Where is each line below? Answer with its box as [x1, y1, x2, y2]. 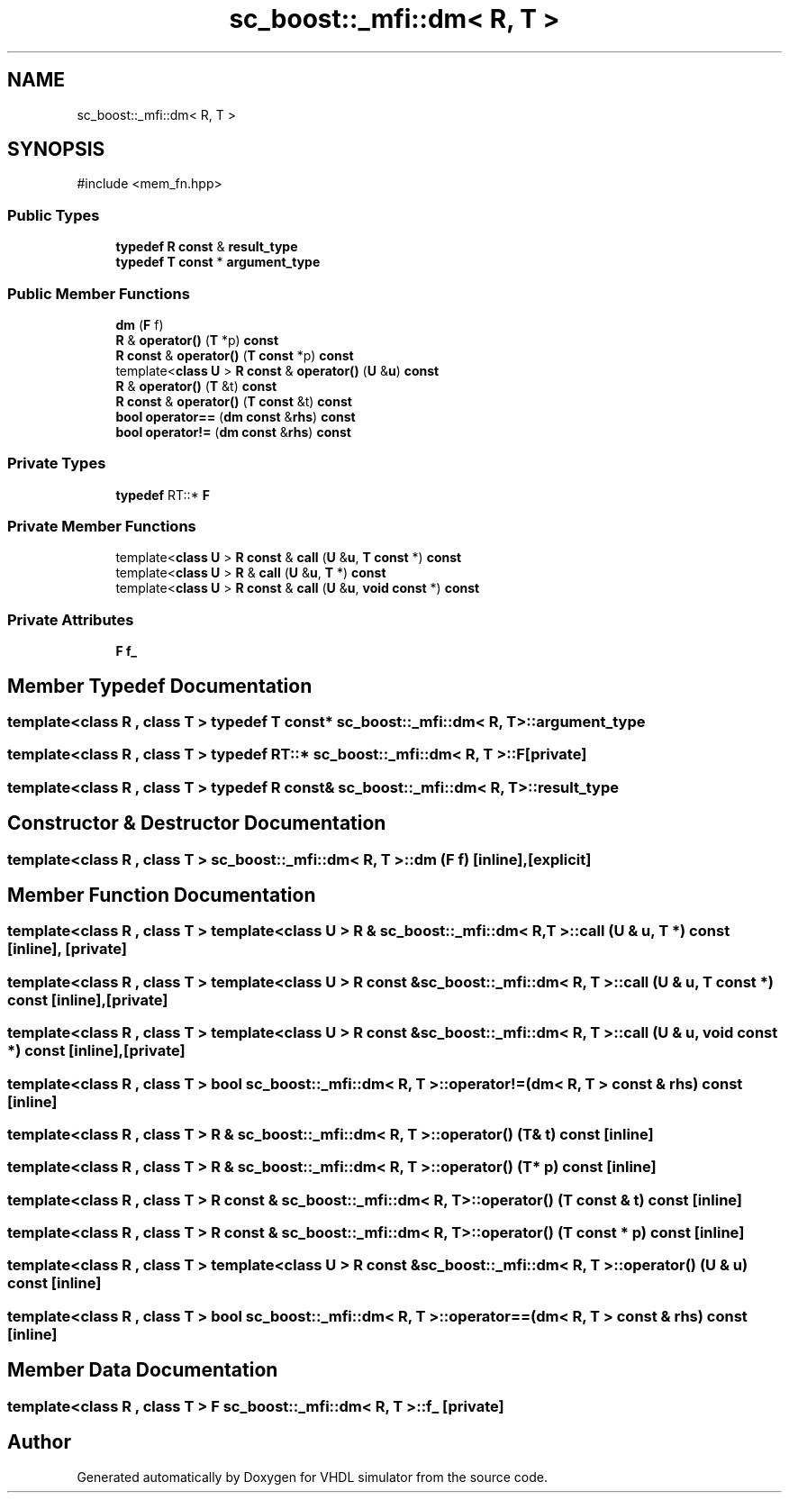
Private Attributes [7, 610, 134, 629]
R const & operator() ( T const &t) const [115, 393, 352, 409]
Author [7, 1431, 71, 1454]
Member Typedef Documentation [7, 674, 313, 697]
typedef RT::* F [115, 486, 210, 503]
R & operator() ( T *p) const [115, 332, 279, 348]
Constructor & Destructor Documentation [7, 812, 386, 835]
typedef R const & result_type [115, 239, 298, 255]
